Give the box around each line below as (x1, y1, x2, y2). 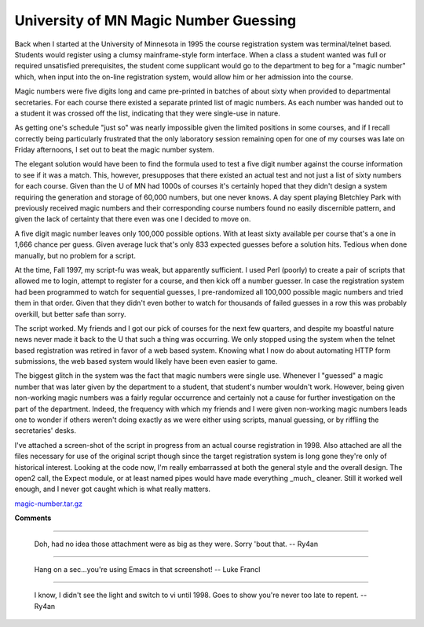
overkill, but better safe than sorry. (14, 309, 126, 318)
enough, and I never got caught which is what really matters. (14, 484, 211, 494)
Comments (14, 513, 52, 522)
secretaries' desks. (14, 426, 76, 435)
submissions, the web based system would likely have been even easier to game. (14, 357, 278, 366)
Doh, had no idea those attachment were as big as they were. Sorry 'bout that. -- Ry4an (34, 539, 318, 548)
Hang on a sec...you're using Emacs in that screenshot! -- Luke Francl (34, 564, 261, 574)
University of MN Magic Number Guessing (14, 12, 297, 29)
